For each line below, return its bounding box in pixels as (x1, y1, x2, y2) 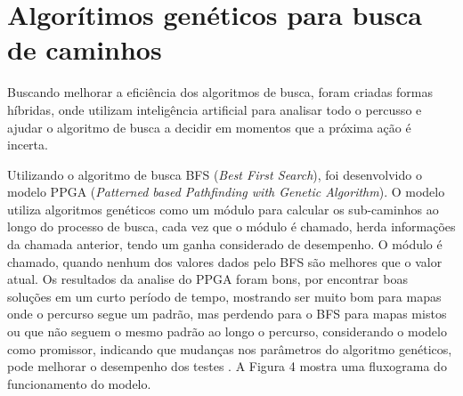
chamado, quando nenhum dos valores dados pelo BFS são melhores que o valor (7, 252, 443, 271)
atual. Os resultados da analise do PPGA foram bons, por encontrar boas (7, 270, 408, 288)
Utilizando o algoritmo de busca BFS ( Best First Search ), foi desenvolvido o (7, 165, 422, 183)
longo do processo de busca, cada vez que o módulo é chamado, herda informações (7, 217, 456, 236)
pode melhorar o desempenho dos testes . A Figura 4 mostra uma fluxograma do (7, 357, 447, 376)
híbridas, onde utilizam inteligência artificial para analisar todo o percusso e (7, 100, 422, 118)
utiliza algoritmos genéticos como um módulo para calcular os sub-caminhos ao (7, 199, 439, 218)
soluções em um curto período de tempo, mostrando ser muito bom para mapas (7, 287, 442, 305)
